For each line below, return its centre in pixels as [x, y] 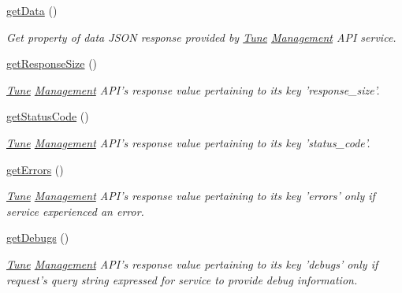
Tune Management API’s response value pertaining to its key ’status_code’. [188, 142]
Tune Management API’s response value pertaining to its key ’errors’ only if [191, 196]
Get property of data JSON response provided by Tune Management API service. [201, 37]
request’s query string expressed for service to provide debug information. [182, 279]
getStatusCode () [48, 116]
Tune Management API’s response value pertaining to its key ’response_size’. [193, 89]
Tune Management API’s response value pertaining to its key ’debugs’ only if [192, 263]
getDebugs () [38, 237]
